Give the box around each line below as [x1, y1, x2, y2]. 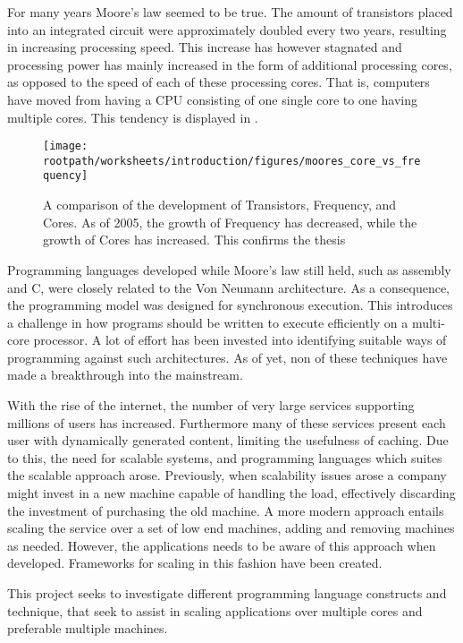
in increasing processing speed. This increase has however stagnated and [7, 38, 402, 56]
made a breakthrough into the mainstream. [7, 365, 243, 384]
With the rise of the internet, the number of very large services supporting [7, 396, 415, 415]
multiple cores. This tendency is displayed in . [7, 107, 258, 126]
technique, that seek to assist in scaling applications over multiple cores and [7, 601, 423, 620]
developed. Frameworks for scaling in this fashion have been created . [7, 553, 383, 572]
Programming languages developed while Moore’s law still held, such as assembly [7, 260, 451, 279]
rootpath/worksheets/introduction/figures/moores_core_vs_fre [43, 154, 421, 167]
